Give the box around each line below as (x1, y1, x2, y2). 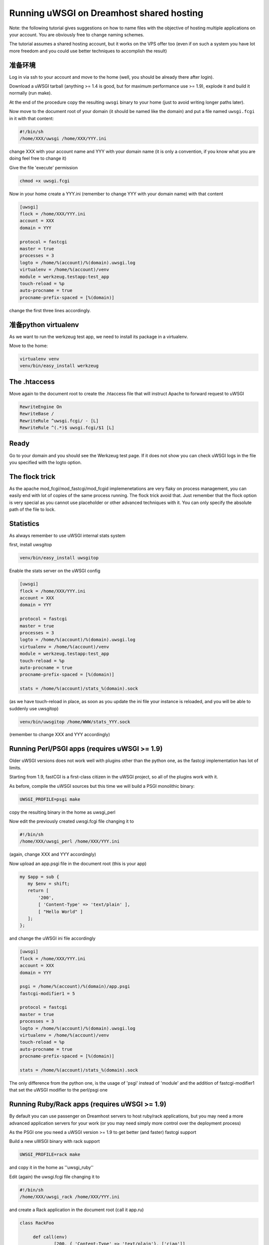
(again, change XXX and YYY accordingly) (9, 852, 97, 858)
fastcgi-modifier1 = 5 (19, 991, 75, 996)
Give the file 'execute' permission (9, 164, 78, 170)
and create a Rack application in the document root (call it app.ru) (9, 1207, 144, 1213)
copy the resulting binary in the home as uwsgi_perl (9, 809, 116, 815)
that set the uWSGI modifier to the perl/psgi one (9, 1087, 108, 1093)
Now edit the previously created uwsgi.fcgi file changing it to (9, 818, 134, 824)
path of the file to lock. (9, 506, 56, 512)
